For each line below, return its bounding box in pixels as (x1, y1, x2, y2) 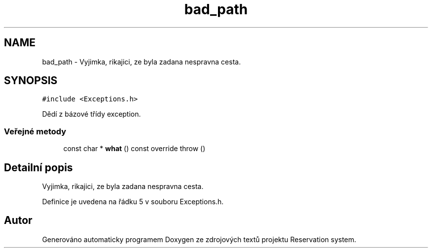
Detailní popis (4, 161, 73, 174)
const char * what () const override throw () (63, 144, 206, 153)
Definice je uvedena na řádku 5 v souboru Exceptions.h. (42, 197, 224, 206)
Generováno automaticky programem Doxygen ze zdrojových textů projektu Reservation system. (42, 235, 357, 244)
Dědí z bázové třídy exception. (42, 110, 141, 119)
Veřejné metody (4, 126, 67, 136)
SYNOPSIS (4, 74, 58, 87)
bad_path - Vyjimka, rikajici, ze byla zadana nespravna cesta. (42, 57, 241, 66)
